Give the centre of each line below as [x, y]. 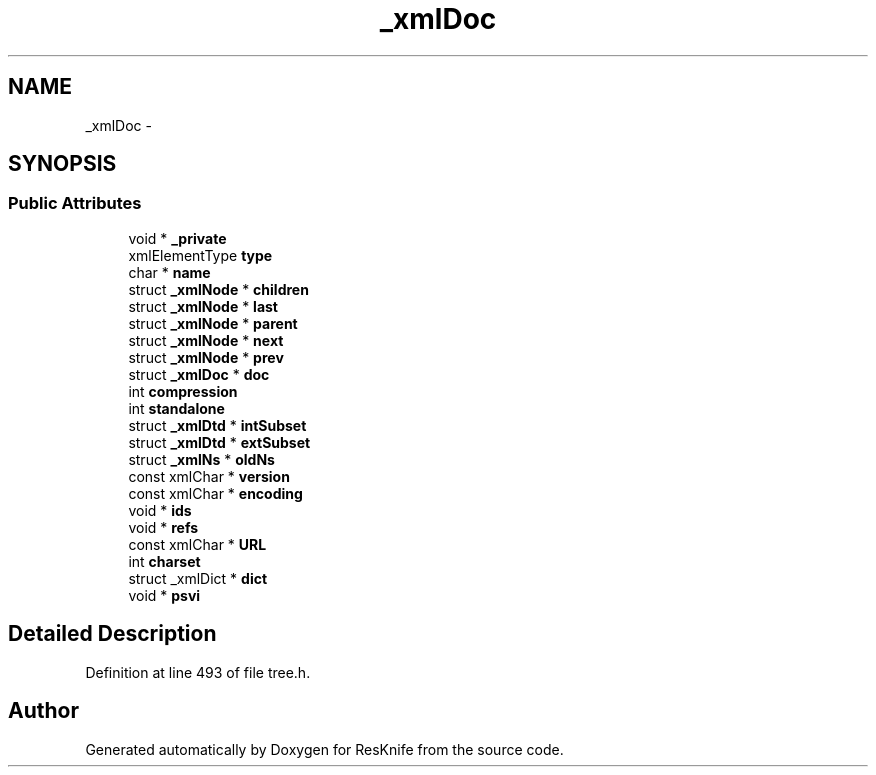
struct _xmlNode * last [203, 306]
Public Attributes [75, 203]
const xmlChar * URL [197, 544]
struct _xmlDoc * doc [199, 374]
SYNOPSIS [62, 164]
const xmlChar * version [209, 476]
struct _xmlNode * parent [213, 323]
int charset [164, 561]
